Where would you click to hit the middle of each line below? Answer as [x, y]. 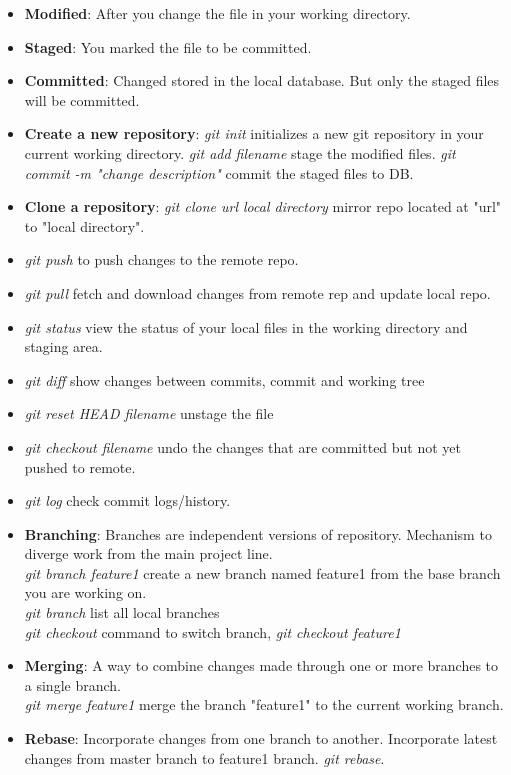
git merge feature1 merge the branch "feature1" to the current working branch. [264, 704]
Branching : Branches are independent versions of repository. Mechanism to [258, 533]
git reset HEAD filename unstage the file [149, 413]
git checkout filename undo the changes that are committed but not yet [243, 446]
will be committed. [82, 99]
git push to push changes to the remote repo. [161, 259]
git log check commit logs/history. [127, 500]
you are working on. [85, 592]
